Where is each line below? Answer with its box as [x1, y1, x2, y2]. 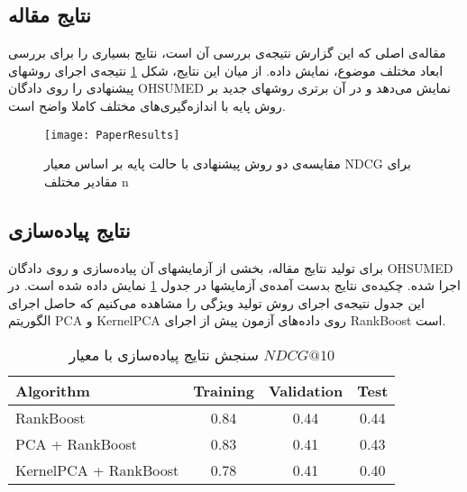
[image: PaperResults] [44, 128, 180, 141]
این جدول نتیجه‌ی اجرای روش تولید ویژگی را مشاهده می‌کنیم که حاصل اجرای [8, 293, 425, 312]
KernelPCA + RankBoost [15, 460, 179, 480]
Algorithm [15, 380, 90, 401]
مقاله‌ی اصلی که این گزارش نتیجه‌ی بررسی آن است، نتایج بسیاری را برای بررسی [8, 43, 446, 62]
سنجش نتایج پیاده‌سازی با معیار [69, 344, 259, 365]
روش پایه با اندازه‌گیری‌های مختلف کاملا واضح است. [8, 96, 286, 114]
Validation [268, 380, 343, 401]
